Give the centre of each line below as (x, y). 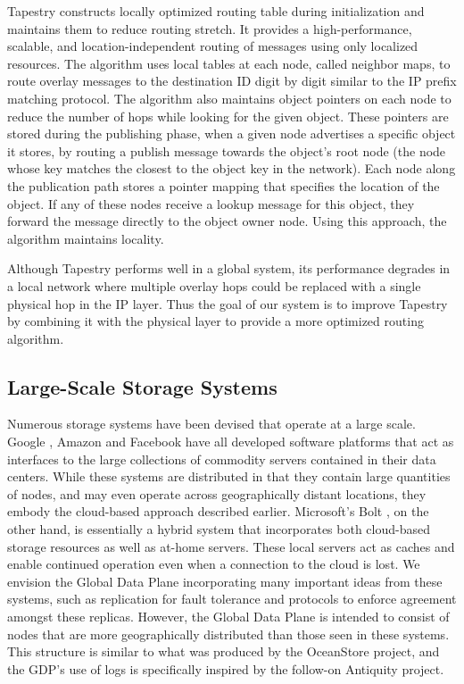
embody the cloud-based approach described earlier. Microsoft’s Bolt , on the (218, 511)
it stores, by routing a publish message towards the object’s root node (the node (227, 150)
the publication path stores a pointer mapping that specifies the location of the (224, 185)
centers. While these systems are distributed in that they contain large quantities (229, 476)
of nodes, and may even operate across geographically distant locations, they (217, 493)
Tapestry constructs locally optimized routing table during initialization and (216, 11)
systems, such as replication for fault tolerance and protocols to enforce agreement (232, 599)
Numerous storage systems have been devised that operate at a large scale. (211, 424)
